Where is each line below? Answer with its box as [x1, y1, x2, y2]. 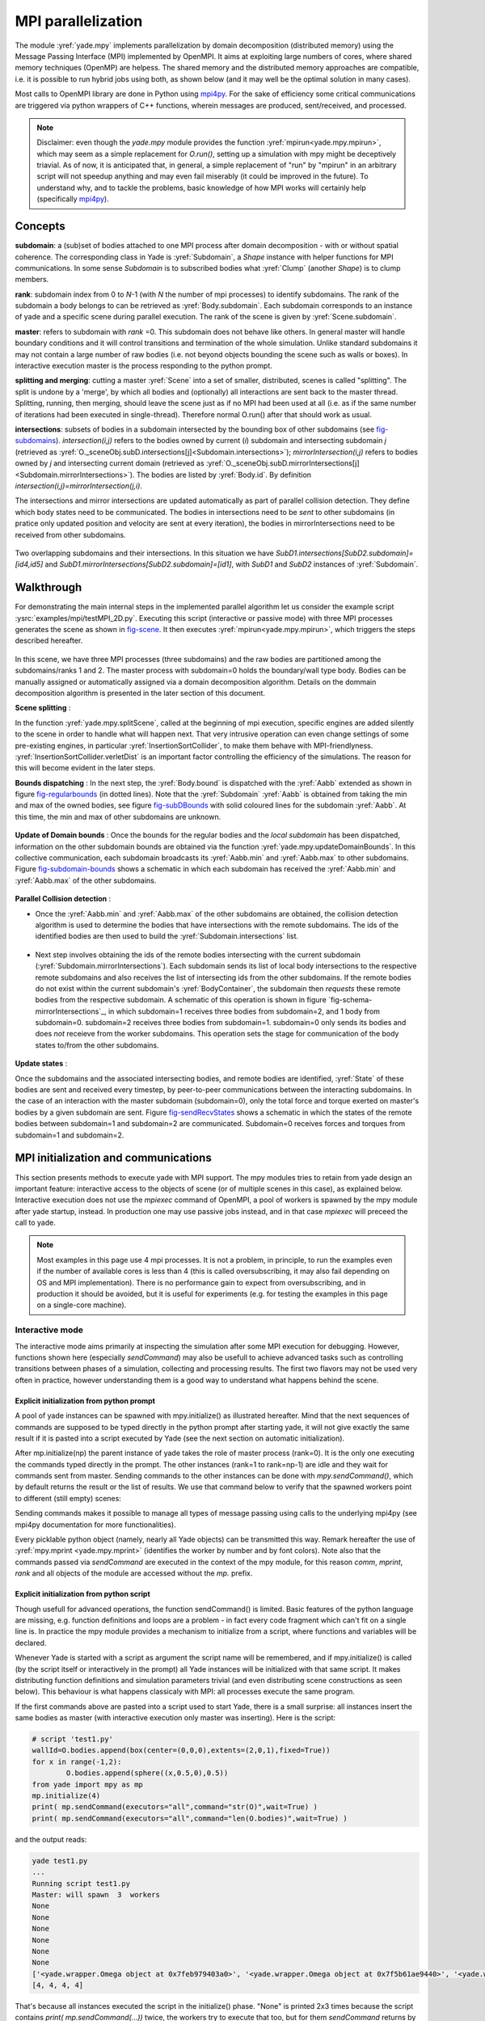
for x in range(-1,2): [32, 1757, 122, 1766]
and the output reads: [15, 1834, 87, 1844]
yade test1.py [32, 1856, 88, 1865]
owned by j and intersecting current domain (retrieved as [15, 458, 205, 468]
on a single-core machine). [36, 1300, 127, 1310]
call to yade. [15, 1217, 56, 1228]
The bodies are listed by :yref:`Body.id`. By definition [136, 470, 311, 479]
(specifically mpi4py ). [36, 194, 109, 204]
